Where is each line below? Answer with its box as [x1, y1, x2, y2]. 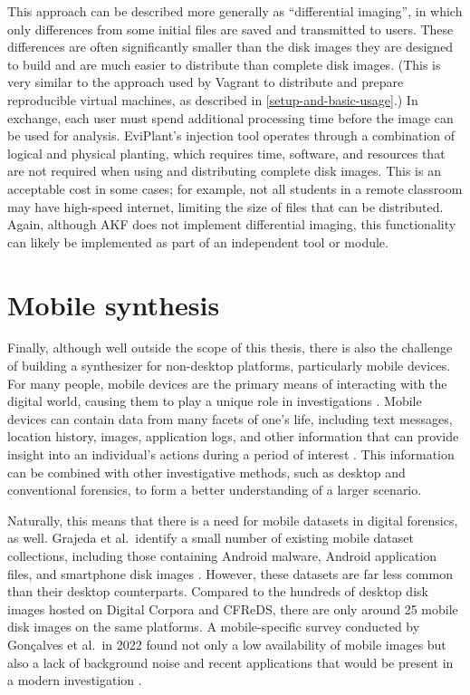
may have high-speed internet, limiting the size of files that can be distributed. [7, 197, 444, 216]
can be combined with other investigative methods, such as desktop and [7, 462, 406, 481]
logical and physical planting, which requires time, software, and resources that [7, 143, 446, 162]
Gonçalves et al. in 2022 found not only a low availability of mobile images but [7, 634, 446, 653]
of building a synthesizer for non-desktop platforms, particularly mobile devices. [7, 356, 451, 375]
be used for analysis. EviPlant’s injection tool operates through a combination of [7, 126, 456, 145]
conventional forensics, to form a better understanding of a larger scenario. [7, 480, 422, 499]
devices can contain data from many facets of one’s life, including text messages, [7, 409, 453, 428]
